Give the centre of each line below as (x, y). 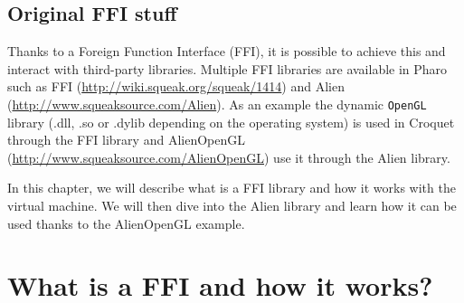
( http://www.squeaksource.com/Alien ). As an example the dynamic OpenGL (217, 104)
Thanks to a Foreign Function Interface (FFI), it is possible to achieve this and (227, 51)
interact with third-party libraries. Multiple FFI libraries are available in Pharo (227, 68)
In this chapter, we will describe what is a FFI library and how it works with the (232, 188)
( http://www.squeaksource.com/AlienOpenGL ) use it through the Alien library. (229, 157)
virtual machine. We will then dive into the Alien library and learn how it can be (232, 206)
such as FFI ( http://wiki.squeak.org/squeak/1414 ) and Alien (176, 86)
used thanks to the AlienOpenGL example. (126, 223)
